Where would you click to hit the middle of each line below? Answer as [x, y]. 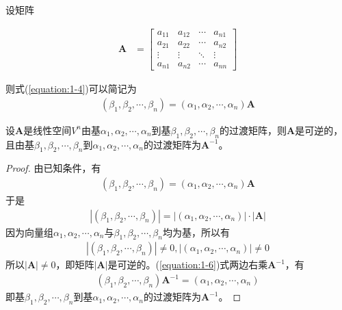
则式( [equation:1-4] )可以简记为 [71, 89]
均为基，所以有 [196, 232]
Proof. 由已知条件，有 [53, 168]
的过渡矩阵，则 [253, 130]
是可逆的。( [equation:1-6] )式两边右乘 [188, 264]
